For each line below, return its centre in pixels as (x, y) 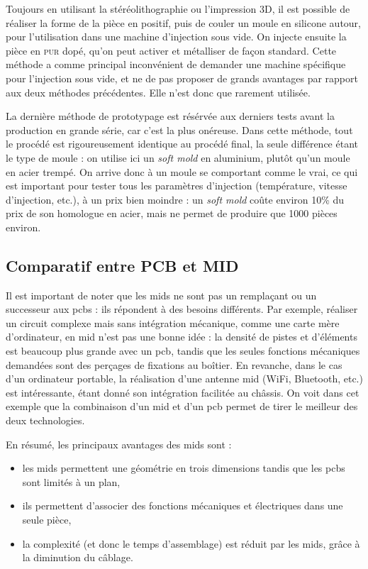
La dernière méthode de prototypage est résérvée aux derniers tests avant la (170, 116)
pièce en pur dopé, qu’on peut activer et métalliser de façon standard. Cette (171, 50)
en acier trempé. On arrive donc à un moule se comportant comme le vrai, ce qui (182, 171)
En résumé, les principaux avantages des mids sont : (119, 444)
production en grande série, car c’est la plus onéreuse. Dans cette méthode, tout (179, 129)
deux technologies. (45, 420)
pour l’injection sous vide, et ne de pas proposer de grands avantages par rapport (182, 78)
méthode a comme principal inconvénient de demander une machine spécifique (176, 64)
